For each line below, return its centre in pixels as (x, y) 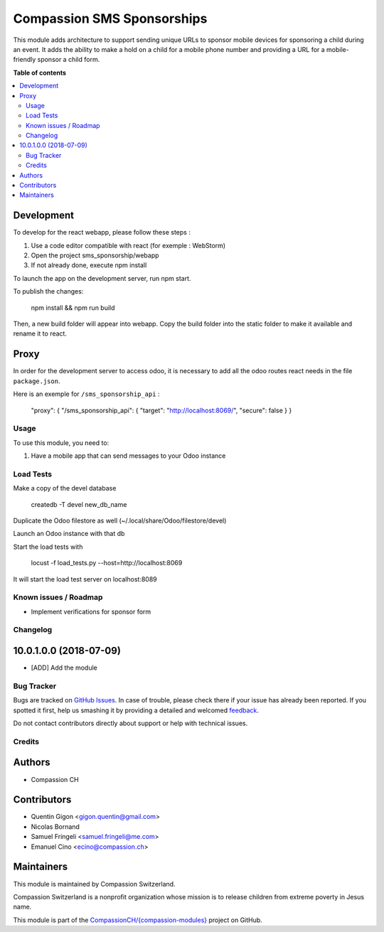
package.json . (37, 381)
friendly (25, 60)
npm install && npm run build (73, 307)
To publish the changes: (48, 291)
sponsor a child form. (69, 60)
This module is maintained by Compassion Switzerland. (94, 884)
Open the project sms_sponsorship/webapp (95, 255)
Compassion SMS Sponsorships (110, 18)
